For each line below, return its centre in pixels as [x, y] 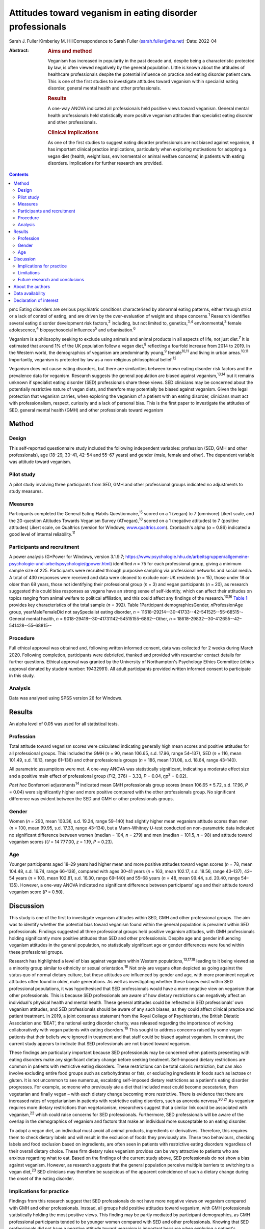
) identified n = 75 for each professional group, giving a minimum [176, 563]
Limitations [29, 273]
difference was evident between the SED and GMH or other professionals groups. [92, 798]
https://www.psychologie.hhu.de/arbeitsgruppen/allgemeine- [187, 557]
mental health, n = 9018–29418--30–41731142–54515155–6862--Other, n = [101, 618]
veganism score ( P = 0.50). [37, 892]
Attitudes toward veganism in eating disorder [103, 13]
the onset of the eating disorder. [42, 1179]
